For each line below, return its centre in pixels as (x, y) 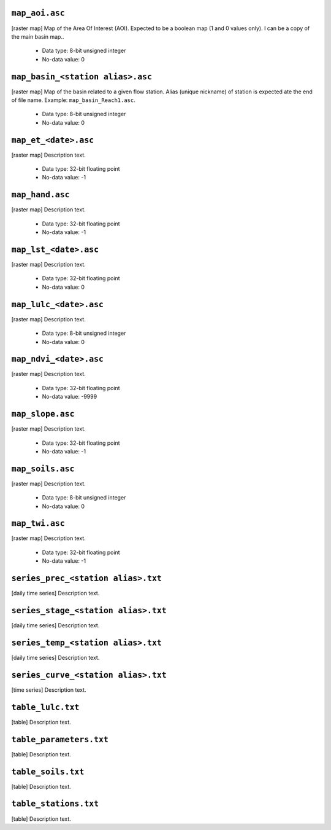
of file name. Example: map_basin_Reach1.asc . (74, 100)
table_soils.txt (48, 772)
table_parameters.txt (60, 739)
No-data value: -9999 (70, 397)
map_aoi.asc (38, 13)
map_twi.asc (38, 523)
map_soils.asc (43, 469)
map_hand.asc (40, 195)
